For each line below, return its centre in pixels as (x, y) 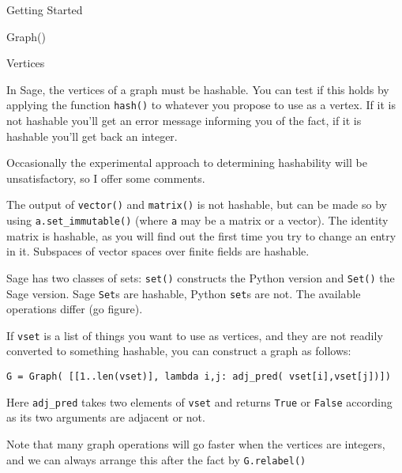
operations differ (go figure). (75, 309)
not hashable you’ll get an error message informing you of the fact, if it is (184, 121)
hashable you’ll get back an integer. (92, 136)
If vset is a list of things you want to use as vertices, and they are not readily (195, 335)
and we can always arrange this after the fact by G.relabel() (156, 459)
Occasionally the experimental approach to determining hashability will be (187, 163)
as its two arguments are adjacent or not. (106, 417)
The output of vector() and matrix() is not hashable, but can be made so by (197, 204)
